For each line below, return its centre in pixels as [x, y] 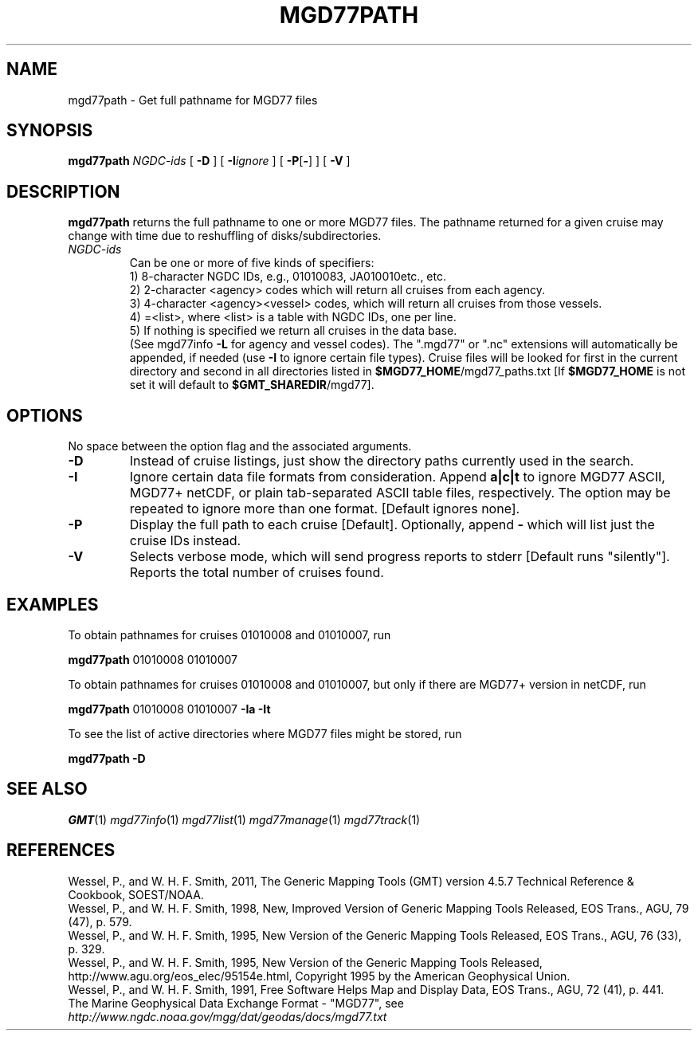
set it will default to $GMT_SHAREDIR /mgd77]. [252, 385]
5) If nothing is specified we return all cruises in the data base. [293, 331]
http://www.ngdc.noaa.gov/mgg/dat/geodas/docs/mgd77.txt [227, 1016]
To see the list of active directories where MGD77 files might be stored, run [265, 733]
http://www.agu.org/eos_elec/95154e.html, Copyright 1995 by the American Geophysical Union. [319, 976]
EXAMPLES [53, 604]
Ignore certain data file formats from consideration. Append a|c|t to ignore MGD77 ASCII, [397, 477]
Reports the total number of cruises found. [257, 573]
